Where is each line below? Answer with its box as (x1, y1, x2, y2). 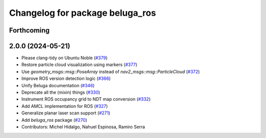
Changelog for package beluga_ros (9, 7, 156, 18)
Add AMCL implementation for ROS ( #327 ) (21, 103, 108, 109)
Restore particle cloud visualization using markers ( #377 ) (21, 62, 137, 68)
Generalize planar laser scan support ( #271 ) (21, 110, 110, 116)
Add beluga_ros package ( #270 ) (21, 117, 87, 123)
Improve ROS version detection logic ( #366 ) (21, 75, 111, 81)
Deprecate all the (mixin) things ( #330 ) (21, 89, 100, 96)
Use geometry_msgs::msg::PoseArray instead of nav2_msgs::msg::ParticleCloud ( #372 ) (21, 69, 200, 74)
